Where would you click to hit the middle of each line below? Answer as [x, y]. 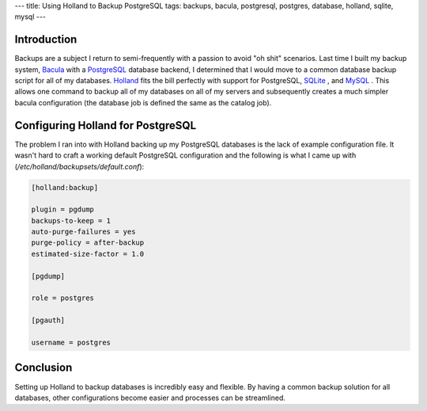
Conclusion [43, 368]
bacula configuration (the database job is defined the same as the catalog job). [143, 102]
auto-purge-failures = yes [83, 232]
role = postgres [63, 298]
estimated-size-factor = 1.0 [88, 254]
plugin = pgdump [63, 209]
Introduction [46, 40]
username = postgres [71, 342]
